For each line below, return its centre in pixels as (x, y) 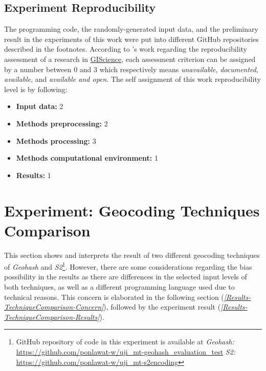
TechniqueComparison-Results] (52, 317)
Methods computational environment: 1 (87, 158)
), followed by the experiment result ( (162, 307)
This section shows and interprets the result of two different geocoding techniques (132, 255)
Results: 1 (34, 175)
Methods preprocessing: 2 (62, 123)
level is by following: (36, 89)
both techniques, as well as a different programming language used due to (119, 287)
